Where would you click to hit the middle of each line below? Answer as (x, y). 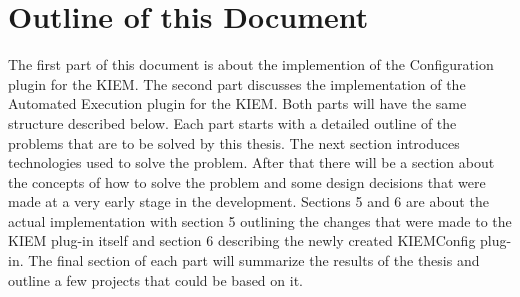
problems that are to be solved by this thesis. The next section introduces (234, 142)
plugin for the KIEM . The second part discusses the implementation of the (237, 83)
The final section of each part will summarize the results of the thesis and (254, 260)
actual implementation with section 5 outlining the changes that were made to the (260, 220)
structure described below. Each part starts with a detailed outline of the (232, 122)
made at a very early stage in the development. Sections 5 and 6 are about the (248, 201)
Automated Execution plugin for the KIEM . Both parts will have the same (237, 103)
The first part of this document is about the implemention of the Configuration (251, 64)
